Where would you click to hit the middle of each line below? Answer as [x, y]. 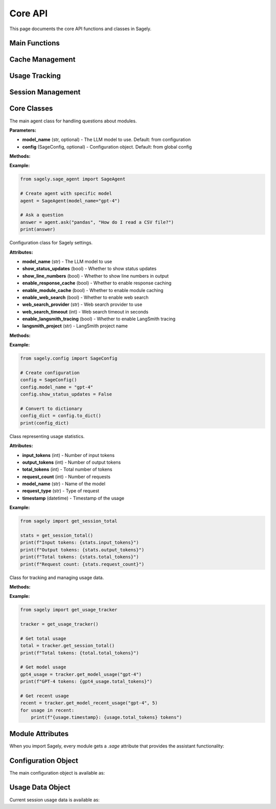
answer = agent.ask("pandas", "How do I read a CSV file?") [97, 222]
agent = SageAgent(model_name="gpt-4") [70, 201]
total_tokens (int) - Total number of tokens [67, 469]
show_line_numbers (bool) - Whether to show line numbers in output [95, 276]
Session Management [45, 92]
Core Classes [31, 108]
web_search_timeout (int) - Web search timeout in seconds [85, 312]
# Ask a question [42, 215]
